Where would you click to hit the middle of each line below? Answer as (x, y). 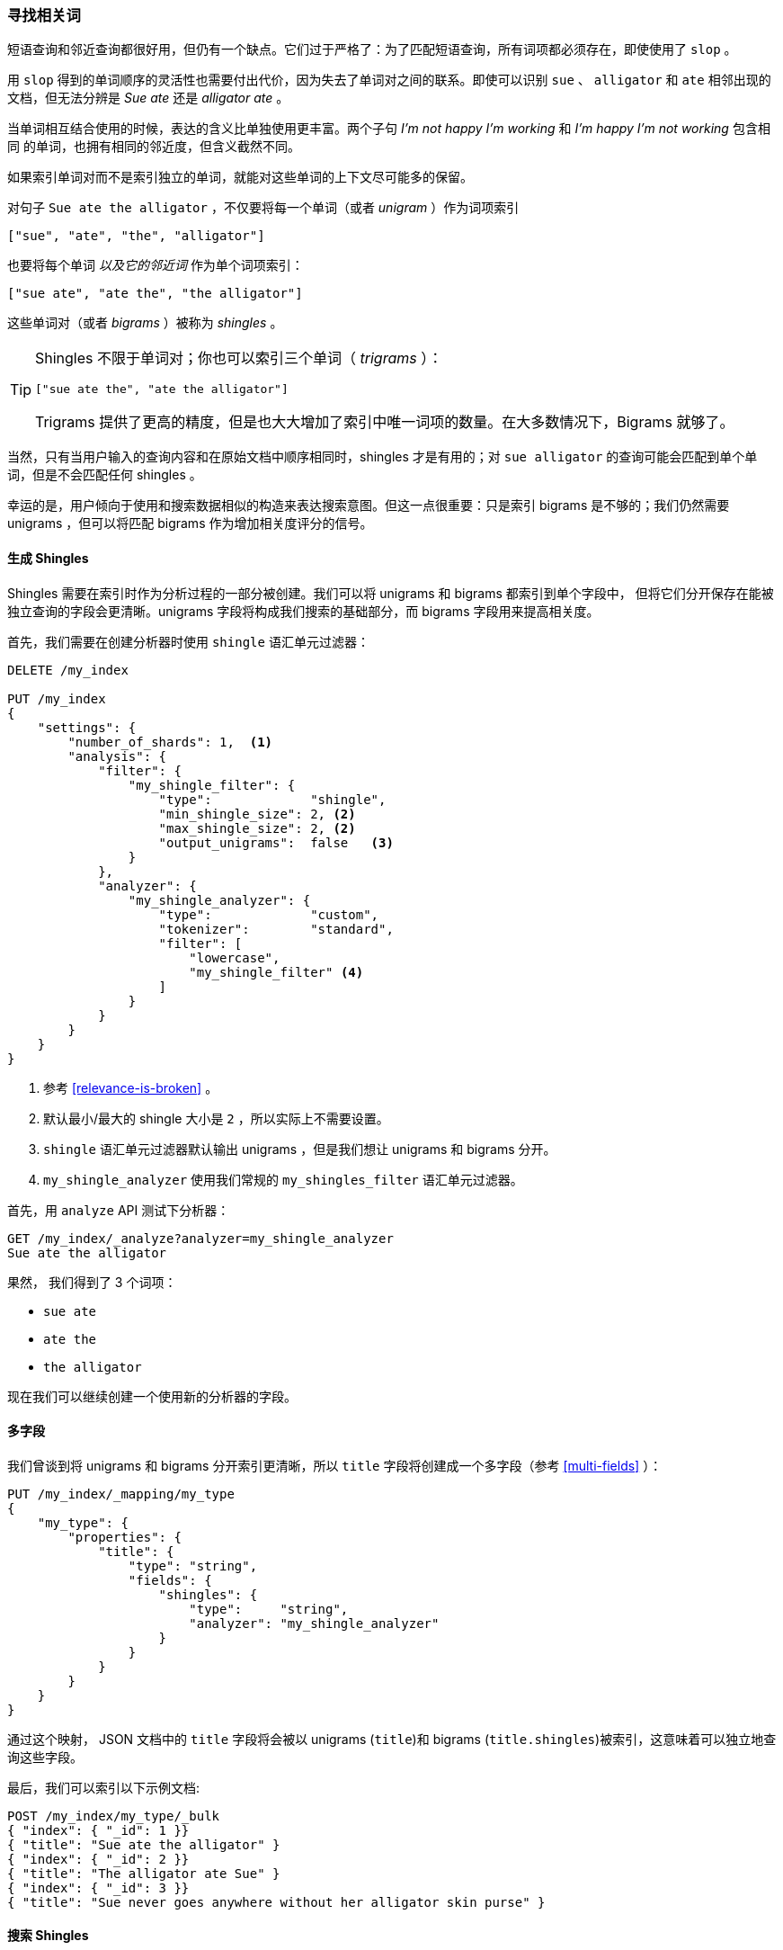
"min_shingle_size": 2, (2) (257, 814)
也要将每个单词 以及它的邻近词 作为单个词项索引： (156, 265)
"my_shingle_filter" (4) (276, 972)
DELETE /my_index (68, 670)
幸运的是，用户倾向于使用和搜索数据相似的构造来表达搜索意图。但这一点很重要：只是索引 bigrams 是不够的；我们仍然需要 (369, 505)
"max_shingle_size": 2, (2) (257, 828)
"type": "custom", (269, 914)
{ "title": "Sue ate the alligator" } (144, 1844)
